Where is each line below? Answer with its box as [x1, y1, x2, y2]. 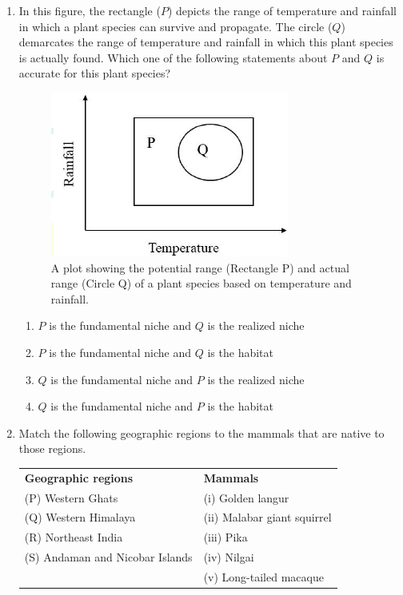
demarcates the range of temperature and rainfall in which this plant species [18, 34, 393, 50]
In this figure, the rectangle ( [18, 2, 161, 18]
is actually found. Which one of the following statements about [18, 49, 328, 65]
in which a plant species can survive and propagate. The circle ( [18, 18, 333, 34]
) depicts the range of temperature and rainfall [167, 2, 397, 18]
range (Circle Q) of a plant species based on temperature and [50, 275, 352, 292]
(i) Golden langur [203, 489, 289, 506]
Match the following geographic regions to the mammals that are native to [18, 424, 385, 441]
